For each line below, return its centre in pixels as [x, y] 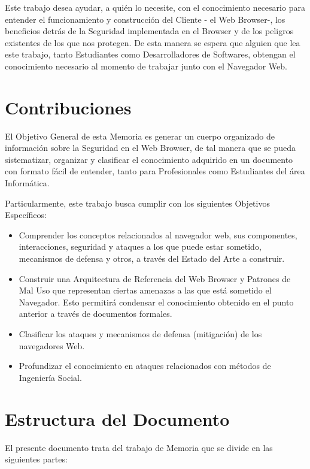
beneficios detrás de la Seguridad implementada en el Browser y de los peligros [149, 31]
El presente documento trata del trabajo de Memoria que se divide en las [139, 447]
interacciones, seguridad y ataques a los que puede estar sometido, [140, 246]
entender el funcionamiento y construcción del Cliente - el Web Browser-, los [145, 19]
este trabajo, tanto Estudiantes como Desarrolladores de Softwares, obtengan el [150, 54]
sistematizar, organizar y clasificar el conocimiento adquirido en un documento [149, 159]
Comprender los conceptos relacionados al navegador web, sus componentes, [158, 234]
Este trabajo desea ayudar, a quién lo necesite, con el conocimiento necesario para [155, 7]
